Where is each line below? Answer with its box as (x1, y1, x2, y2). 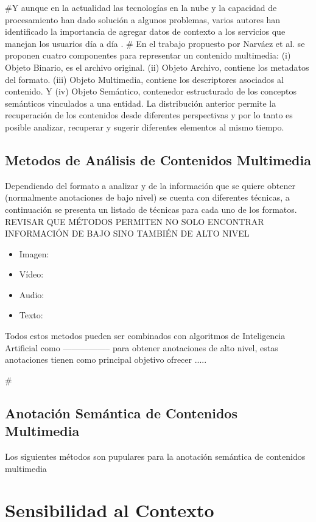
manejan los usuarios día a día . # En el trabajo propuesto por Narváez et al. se (5, 37, 305, 49)
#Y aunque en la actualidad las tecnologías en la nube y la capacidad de (5, 1, 277, 13)
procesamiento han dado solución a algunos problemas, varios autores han (5, 13, 281, 26)
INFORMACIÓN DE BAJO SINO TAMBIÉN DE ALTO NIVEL (5, 227, 250, 240)
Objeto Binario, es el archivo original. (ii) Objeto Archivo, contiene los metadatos (5, 60, 309, 73)
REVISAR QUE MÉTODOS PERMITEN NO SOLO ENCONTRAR (5, 215, 264, 227)
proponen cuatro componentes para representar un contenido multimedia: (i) (5, 49, 291, 62)
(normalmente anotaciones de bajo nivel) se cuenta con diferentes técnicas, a (5, 191, 290, 204)
